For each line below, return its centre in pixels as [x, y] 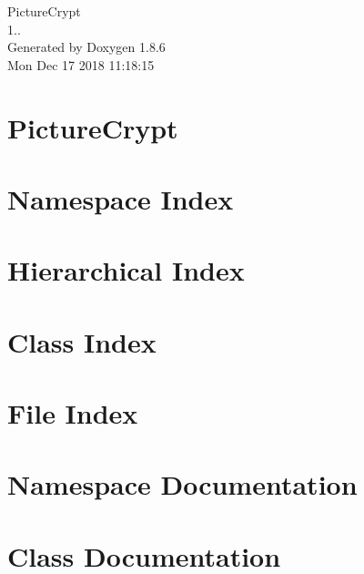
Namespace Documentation [182, 484]
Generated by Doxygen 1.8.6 [86, 47]
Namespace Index [121, 198]
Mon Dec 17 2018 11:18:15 [81, 64]
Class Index [82, 341]
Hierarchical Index [126, 270]
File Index [73, 413]
